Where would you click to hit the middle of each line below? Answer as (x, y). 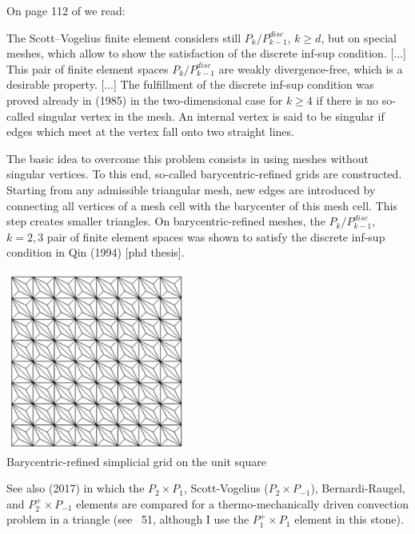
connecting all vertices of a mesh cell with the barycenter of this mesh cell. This (202, 205)
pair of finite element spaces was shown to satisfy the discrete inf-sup (216, 236)
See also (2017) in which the (76, 488)
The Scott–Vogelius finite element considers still (124, 37)
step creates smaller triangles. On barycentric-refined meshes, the (166, 221)
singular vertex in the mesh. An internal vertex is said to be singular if (211, 116)
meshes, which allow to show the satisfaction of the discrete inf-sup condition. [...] (206, 53)
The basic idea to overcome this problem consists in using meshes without (188, 158)
